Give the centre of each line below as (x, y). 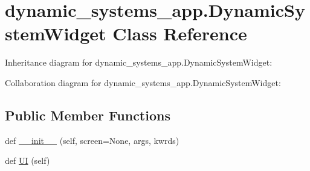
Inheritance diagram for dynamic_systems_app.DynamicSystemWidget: (139, 62)
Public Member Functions (88, 115)
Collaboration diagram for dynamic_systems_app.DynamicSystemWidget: (143, 82)
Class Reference (180, 33)
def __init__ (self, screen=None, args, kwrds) (92, 140)
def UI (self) (27, 160)
